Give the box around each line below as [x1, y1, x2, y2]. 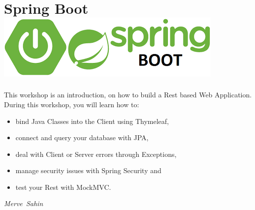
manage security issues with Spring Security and [15, 165, 161, 176]
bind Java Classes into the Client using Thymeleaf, [15, 116, 169, 126]
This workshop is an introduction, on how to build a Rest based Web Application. [4, 90, 252, 100]
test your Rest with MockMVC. [15, 181, 111, 192]
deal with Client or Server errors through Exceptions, [15, 149, 177, 159]
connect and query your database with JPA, [15, 132, 149, 143]
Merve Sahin [4, 198, 43, 209]
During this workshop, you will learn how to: [4, 99, 139, 109]
